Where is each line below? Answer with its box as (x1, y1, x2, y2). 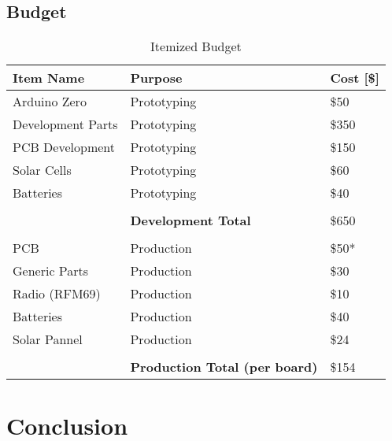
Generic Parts (13, 261, 89, 280)
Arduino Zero (13, 92, 87, 111)
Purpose (130, 69, 183, 87)
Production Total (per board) (130, 358, 318, 376)
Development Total (130, 211, 251, 230)
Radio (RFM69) (13, 284, 101, 303)
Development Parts (13, 115, 118, 134)
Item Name (13, 69, 85, 87)
